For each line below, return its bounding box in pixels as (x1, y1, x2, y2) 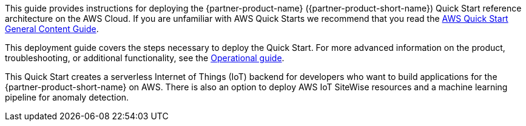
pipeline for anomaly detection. (5, 92, 129, 102)
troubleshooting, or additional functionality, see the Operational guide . (5, 53, 285, 63)
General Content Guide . (5, 24, 99, 34)
